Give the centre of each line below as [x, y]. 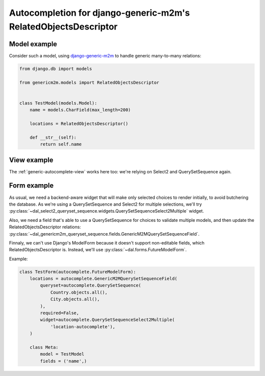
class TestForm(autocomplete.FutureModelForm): [78, 272]
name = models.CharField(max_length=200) [80, 110]
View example [31, 160]
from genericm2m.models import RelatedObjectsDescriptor [89, 82]
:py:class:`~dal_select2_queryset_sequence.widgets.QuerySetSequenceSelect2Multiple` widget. [106, 211]
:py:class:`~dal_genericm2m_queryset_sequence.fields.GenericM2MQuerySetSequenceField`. [104, 234]
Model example [33, 44]
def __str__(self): [53, 137]
